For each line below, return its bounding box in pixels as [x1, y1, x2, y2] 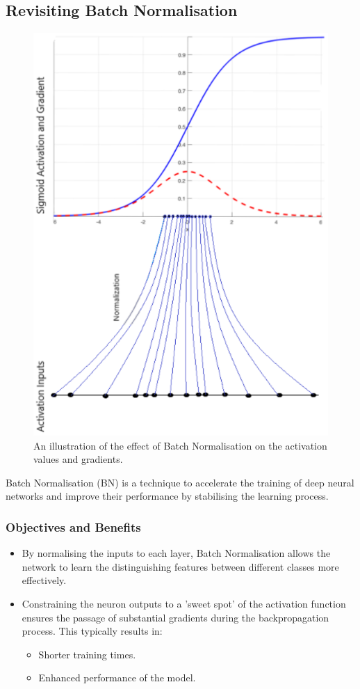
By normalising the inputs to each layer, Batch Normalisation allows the [22, 546, 331, 560]
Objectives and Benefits [6, 518, 141, 535]
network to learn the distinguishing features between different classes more [22, 559, 339, 573]
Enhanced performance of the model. [38, 670, 196, 685]
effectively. [22, 573, 67, 587]
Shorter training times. [38, 647, 136, 661]
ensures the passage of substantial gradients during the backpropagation [22, 610, 329, 624]
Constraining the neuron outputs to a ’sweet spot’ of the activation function [22, 596, 346, 611]
